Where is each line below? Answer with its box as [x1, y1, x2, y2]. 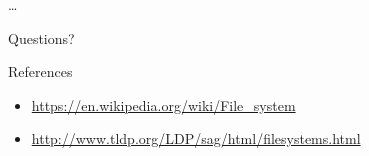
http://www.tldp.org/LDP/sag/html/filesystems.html [31, 128, 361, 149]
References [8, 61, 73, 82]
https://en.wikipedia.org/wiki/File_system [31, 94, 296, 115]
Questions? [8, 27, 75, 48]
